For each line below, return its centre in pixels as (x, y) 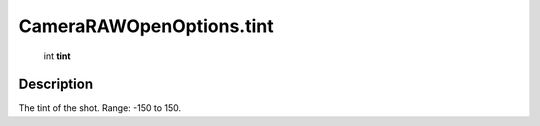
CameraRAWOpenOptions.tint (146, 26)
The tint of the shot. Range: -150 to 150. (100, 108)
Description (56, 84)
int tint (57, 56)
